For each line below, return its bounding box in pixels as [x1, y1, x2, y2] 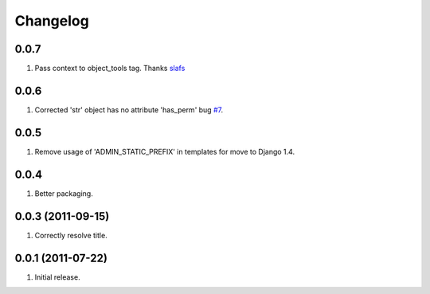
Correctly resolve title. [34, 230, 107, 240]
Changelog [14, 12, 89, 29]
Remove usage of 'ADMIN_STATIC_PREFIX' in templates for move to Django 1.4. [34, 147, 295, 156]
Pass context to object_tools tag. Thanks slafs [34, 64, 186, 73]
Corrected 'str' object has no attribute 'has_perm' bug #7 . [34, 104, 223, 115]
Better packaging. [34, 188, 93, 198]
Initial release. [34, 272, 80, 282]
